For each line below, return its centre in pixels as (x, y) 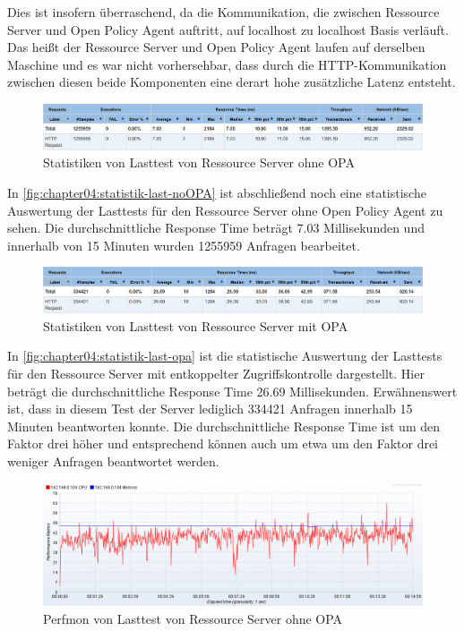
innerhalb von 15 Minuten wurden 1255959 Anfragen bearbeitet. (184, 245)
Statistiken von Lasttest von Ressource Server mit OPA (196, 325)
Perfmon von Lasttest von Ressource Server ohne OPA (193, 618)
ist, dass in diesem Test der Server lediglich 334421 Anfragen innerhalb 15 (210, 409)
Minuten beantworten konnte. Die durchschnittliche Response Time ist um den (223, 426)
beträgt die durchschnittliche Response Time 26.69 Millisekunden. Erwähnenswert (232, 391)
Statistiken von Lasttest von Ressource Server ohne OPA (199, 162)
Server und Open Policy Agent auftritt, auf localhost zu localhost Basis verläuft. (228, 29)
